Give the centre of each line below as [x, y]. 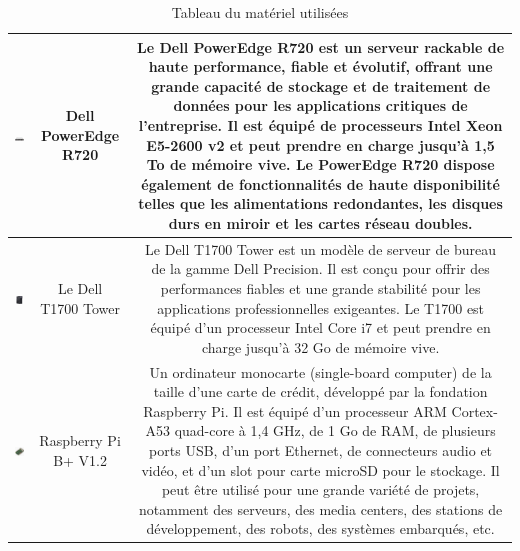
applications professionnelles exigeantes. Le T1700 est [321, 307]
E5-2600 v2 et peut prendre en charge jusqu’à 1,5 [320, 144]
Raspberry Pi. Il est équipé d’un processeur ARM [295, 410]
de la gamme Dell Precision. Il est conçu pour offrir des [320, 268]
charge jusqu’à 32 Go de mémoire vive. [320, 346]
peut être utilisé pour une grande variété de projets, [320, 489]
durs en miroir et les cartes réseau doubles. [320, 222]
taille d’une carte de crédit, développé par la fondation [320, 391]
